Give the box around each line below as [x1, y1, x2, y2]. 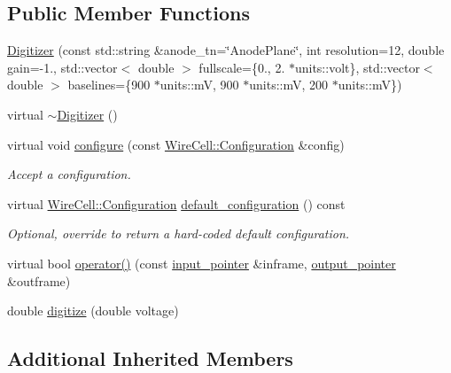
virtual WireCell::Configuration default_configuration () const [7, 194, 346, 213]
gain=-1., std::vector [7, 58, 118, 76]
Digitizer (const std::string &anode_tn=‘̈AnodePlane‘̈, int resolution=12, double [7, 41, 445, 59]
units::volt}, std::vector [294, 58, 420, 76]
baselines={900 [67, 75, 151, 94]
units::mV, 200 [249, 75, 329, 94]
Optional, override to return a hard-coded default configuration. [7, 224, 350, 243]
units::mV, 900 [159, 75, 239, 94]
